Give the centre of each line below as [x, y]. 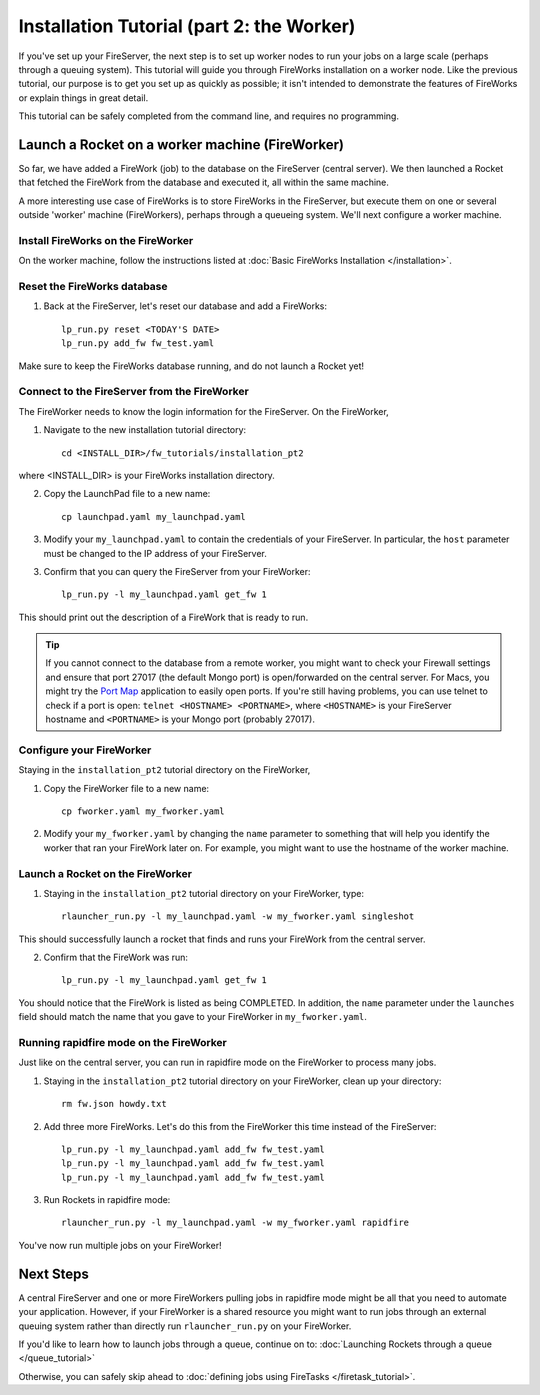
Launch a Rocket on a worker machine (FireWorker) [181, 144]
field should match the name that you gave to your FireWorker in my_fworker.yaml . [192, 1017]
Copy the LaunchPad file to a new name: [127, 494]
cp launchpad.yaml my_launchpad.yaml [154, 516]
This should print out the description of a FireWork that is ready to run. [163, 617]
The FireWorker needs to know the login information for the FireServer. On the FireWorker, [203, 411]
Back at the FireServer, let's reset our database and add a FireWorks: [185, 306]
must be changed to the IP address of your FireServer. [155, 553]
